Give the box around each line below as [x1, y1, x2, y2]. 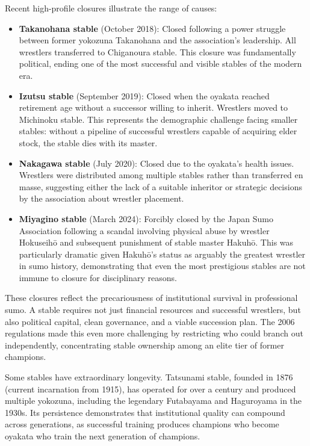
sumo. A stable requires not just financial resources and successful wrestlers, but [5, 303, 301, 316]
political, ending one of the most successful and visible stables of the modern [19, 57, 302, 70]
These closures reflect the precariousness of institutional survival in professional [5, 291, 298, 304]
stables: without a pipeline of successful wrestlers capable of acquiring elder [19, 125, 297, 137]
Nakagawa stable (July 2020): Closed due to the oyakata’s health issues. [19, 156, 294, 169]
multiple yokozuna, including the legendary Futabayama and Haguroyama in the [5, 394, 302, 407]
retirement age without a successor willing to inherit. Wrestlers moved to [19, 101, 288, 114]
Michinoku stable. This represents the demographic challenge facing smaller [19, 113, 298, 125]
